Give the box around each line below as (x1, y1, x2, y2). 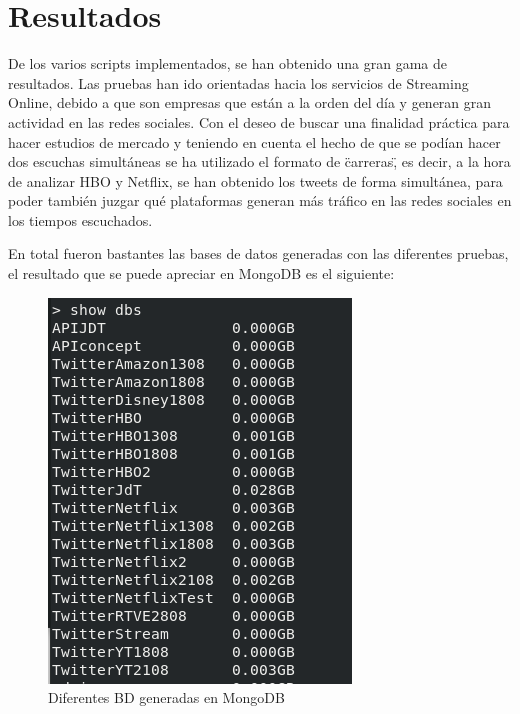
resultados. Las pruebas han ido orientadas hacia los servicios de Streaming (8, 72, 469, 93)
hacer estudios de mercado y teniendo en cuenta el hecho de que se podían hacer (8, 131, 501, 152)
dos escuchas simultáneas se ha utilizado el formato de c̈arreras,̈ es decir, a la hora (8, 151, 511, 172)
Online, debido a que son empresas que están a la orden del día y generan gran (8, 92, 492, 113)
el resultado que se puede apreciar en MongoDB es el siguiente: (8, 263, 395, 284)
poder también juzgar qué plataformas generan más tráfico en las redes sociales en (8, 190, 512, 211)
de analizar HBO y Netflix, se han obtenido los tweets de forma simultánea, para (8, 170, 503, 191)
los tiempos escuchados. (8, 209, 153, 230)
